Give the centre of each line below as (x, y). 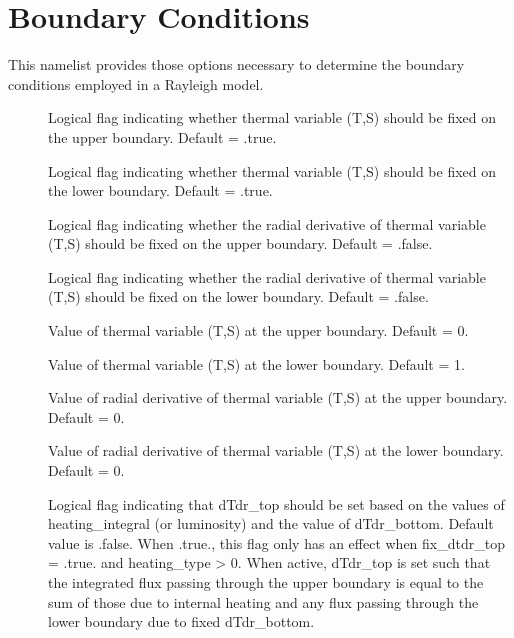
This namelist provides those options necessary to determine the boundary (236, 64)
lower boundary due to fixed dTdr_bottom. (181, 621)
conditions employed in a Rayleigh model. (136, 83)
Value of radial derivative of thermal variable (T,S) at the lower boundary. (276, 450)
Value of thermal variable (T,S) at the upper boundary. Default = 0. (258, 330)
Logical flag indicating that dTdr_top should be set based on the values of (276, 503)
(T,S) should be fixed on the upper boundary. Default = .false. (240, 243)
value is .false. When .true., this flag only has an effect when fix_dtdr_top (276, 542)
